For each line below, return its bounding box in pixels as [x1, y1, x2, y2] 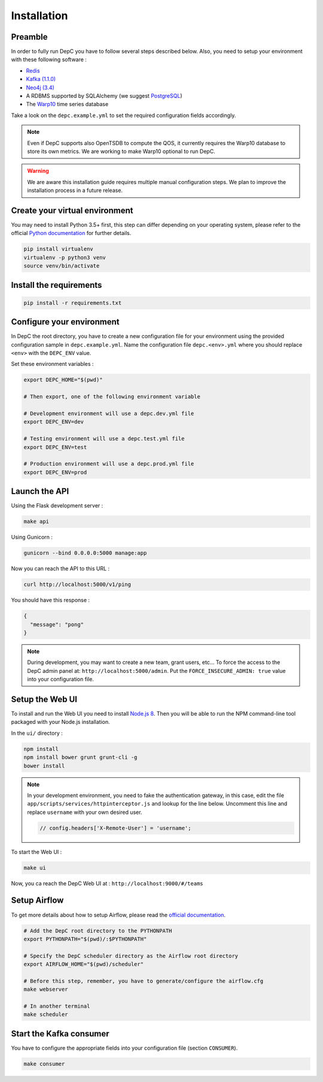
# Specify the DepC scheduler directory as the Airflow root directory [23, 952, 239, 959]
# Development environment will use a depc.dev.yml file [23, 410, 194, 417]
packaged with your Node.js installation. [11, 719, 110, 726]
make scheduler [23, 1011, 68, 1018]
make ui [23, 864, 46, 871]
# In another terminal [23, 1003, 90, 1010]
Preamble [11, 32, 48, 42]
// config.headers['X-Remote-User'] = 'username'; [39, 825, 191, 831]
